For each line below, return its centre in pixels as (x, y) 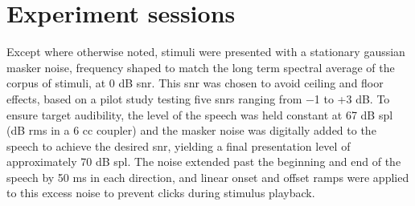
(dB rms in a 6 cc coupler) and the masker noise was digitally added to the (191, 130)
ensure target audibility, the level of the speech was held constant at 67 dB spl (200, 114)
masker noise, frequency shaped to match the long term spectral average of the (201, 67)
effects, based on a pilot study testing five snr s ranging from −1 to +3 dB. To (198, 98)
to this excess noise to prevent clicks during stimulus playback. (161, 193)
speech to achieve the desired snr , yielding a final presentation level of (179, 145)
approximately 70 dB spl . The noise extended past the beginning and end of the (204, 162)
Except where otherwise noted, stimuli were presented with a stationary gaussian (206, 52)
